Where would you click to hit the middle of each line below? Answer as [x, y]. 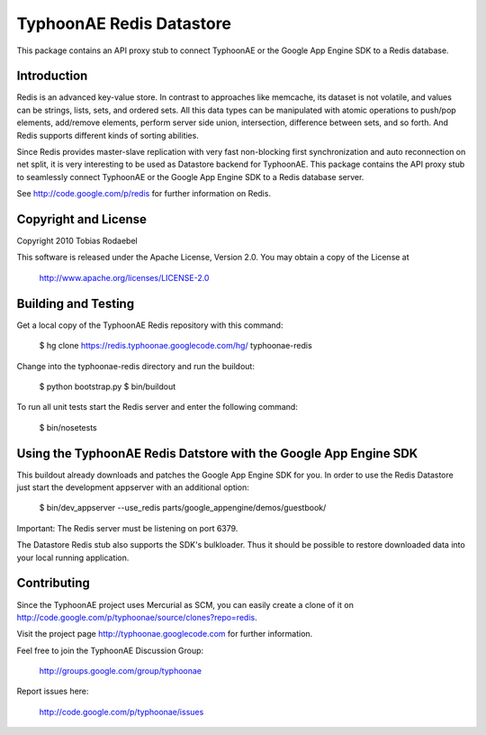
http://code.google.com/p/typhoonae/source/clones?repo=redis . [137, 617]
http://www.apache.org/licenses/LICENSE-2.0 [124, 277]
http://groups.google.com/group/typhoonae [121, 671]
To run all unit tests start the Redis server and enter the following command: [157, 407]
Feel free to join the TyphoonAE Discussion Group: [110, 650]
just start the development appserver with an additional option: [133, 487]
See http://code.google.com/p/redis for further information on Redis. [144, 194]
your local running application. [73, 558]
